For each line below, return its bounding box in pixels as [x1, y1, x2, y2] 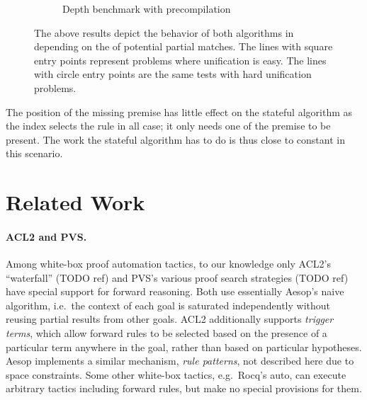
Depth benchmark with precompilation [62, 1, 231, 16]
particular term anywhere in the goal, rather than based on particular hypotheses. [6, 339, 362, 354]
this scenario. [6, 146, 63, 161]
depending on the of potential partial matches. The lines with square [34, 39, 333, 54]
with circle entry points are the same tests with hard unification [34, 67, 312, 81]
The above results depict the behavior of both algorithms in [34, 25, 294, 40]
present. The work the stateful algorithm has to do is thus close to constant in [6, 132, 345, 147]
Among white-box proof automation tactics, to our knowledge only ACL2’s [6, 256, 331, 271]
